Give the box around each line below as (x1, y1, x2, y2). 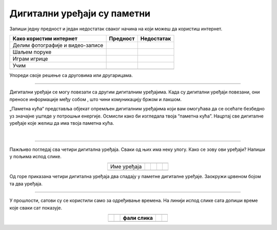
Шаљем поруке (12, 48, 52, 55)
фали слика (123, 215, 153, 222)
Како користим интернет (12, 35, 78, 42)
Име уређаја (110, 163, 142, 170)
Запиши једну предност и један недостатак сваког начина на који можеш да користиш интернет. (9, 26, 223, 32)
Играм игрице (12, 55, 48, 62)
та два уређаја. (9, 180, 43, 187)
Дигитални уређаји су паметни (9, 8, 151, 19)
